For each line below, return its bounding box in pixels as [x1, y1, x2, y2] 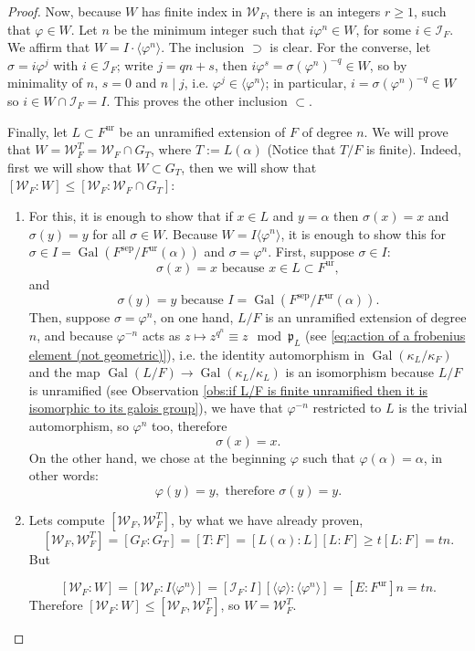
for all [92, 224, 126, 243]
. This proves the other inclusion [106, 90, 288, 110]
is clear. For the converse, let [269, 37, 431, 57]
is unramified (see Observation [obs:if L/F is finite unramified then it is [28, 380, 427, 399]
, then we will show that [181, 157, 317, 176]
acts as [142, 325, 181, 344]
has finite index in [141, 2, 243, 20]
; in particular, [265, 73, 347, 92]
